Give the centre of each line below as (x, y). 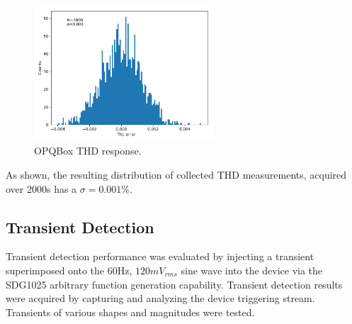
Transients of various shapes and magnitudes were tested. (130, 312)
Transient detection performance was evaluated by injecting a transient (160, 256)
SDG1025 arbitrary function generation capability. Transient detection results (174, 284)
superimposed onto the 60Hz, (69, 270)
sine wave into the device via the (252, 270)
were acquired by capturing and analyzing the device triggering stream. (160, 298)
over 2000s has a (41, 188)
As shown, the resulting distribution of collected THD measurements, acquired (176, 175)
